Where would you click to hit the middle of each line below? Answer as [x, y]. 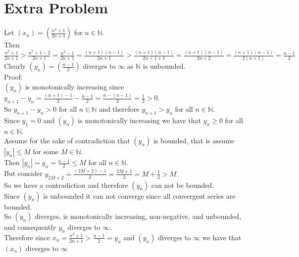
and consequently [30, 227]
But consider [23, 173]
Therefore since [27, 237]
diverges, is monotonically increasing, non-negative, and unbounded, [138, 216]
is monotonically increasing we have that [140, 120]
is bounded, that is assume [194, 141]
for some [46, 151]
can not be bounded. [182, 185]
